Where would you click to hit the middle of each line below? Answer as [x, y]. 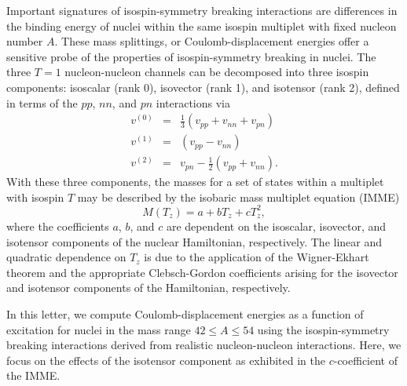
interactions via [193, 102]
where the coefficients [58, 226]
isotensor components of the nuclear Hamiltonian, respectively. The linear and [194, 241]
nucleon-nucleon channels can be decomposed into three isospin [217, 72]
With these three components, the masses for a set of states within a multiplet [195, 182]
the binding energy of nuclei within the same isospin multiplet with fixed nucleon [202, 25]
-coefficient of [365, 360]
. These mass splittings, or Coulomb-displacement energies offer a [212, 41]
